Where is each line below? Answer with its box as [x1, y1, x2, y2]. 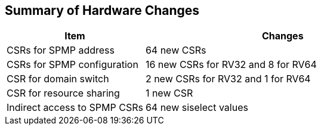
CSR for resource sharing [7, 87, 120, 100]
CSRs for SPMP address [7, 44, 115, 57]
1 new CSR [145, 87, 193, 100]
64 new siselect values [145, 101, 248, 114]
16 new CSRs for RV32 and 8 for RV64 [145, 58, 317, 71]
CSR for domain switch [7, 73, 109, 85]
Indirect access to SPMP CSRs [7, 101, 143, 114]
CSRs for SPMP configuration [7, 58, 138, 71]
